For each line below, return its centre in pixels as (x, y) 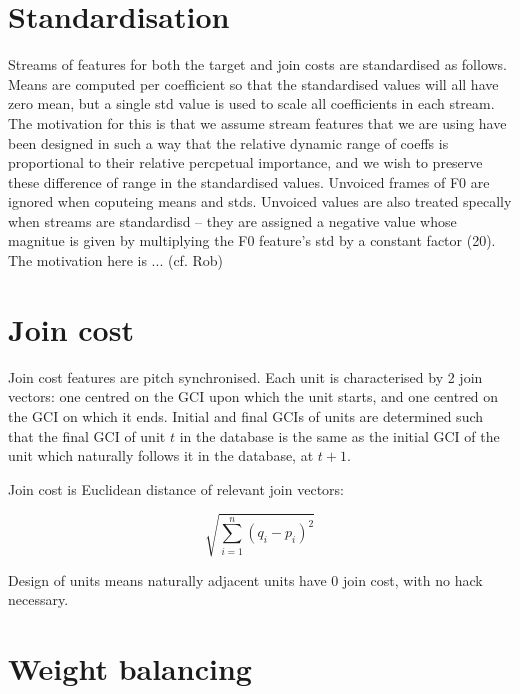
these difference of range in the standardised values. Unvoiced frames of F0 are (249, 181)
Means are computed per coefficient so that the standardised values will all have (253, 83)
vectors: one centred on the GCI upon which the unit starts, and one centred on (253, 396)
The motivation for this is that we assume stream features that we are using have (257, 122)
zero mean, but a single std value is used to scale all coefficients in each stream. (251, 103)
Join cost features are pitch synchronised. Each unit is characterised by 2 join (245, 376)
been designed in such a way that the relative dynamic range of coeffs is (228, 142)
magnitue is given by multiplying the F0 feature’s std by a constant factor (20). (252, 240)
